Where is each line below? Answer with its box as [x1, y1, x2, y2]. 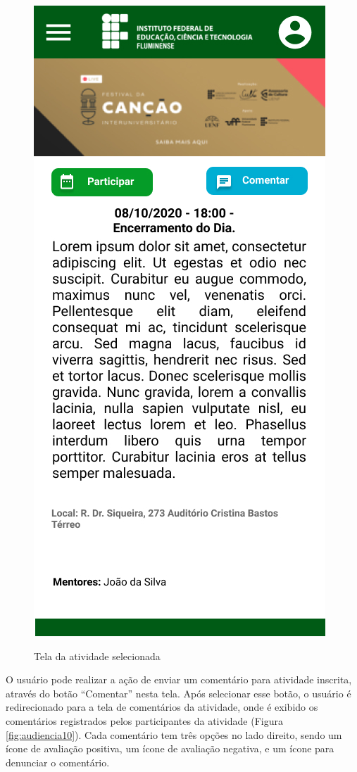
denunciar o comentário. [6, 754, 110, 769]
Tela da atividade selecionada [34, 648, 161, 663]
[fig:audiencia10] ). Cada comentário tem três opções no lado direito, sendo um [6, 727, 342, 742]
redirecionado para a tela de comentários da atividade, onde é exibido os [6, 700, 318, 714]
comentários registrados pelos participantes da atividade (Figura [6, 713, 283, 728]
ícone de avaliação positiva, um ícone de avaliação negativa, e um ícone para [6, 741, 334, 756]
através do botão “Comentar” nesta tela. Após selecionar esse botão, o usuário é [6, 685, 351, 700]
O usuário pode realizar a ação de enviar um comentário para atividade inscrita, [6, 672, 352, 687]
